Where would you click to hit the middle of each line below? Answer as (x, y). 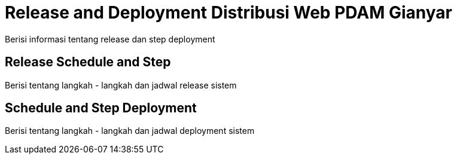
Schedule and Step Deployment (101, 108)
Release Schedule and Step (88, 62)
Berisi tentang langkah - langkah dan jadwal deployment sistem (130, 131)
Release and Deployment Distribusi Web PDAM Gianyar (229, 13)
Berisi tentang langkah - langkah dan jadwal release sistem (121, 85)
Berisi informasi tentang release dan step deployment (110, 39)
